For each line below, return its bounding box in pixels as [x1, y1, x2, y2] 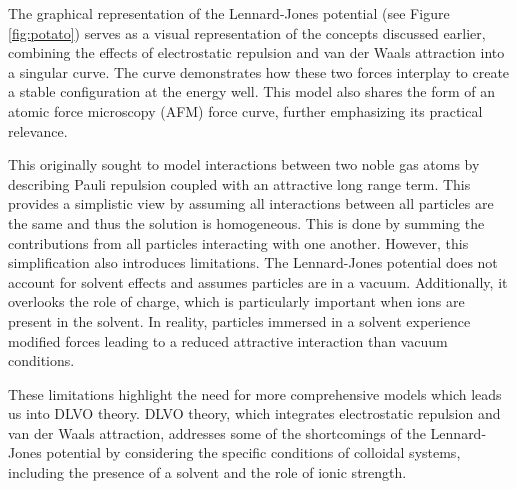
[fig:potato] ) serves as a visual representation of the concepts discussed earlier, [8, 22, 486, 43]
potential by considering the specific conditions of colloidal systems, [46, 442, 461, 463]
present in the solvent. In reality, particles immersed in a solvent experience [8, 310, 471, 331]
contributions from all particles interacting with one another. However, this [8, 232, 469, 253]
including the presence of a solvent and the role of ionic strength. [8, 462, 407, 483]
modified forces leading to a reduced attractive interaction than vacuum [8, 330, 448, 351]
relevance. [8, 120, 68, 141]
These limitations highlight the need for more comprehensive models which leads [8, 383, 502, 404]
